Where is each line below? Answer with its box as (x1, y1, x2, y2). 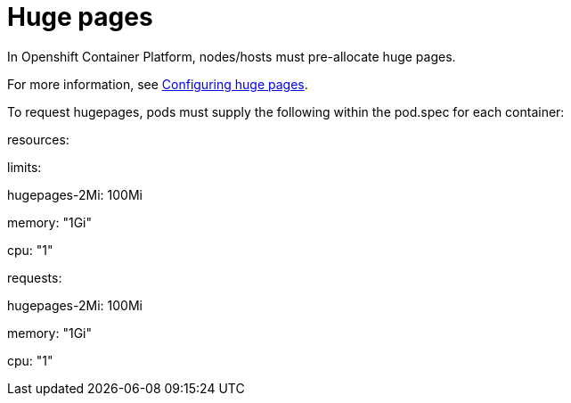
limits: (7, 159, 42, 175)
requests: (7, 269, 62, 285)
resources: (7, 131, 69, 147)
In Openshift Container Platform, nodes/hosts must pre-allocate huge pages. (7, 48, 456, 64)
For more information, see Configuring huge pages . (7, 76, 308, 92)
